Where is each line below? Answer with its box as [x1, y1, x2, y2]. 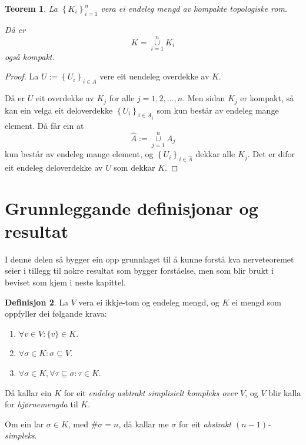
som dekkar [114, 161, 155, 173]
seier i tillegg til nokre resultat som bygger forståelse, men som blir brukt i [5, 264, 274, 277]
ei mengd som [231, 295, 282, 308]
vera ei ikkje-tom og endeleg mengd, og [78, 295, 219, 308]
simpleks [5, 429, 35, 441]
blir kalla [268, 386, 301, 398]
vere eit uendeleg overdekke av [99, 70, 209, 82]
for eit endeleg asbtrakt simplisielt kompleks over [64, 386, 238, 398]
